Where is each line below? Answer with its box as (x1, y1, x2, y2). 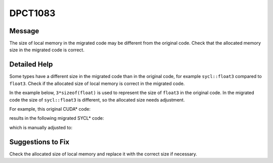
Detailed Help (9, 60, 53, 69)
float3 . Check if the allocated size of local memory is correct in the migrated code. (9, 80, 185, 87)
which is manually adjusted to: (9, 124, 73, 130)
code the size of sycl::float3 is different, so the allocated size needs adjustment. (9, 97, 185, 103)
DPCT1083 (9, 8, 56, 19)
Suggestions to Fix (9, 137, 70, 146)
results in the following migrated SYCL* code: (9, 115, 104, 121)
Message (9, 27, 39, 35)
